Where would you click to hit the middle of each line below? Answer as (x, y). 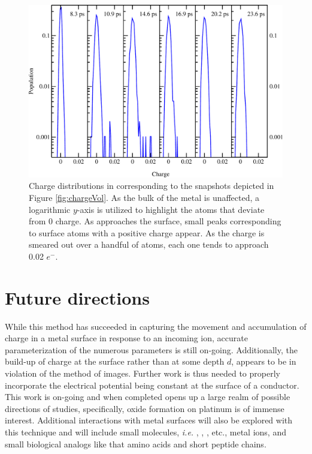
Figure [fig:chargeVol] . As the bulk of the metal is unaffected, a (144, 197)
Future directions (77, 297)
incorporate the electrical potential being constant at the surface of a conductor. (152, 385)
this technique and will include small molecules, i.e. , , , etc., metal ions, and (146, 432)
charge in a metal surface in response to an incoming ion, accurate (126, 338)
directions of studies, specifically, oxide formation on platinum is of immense (145, 408)
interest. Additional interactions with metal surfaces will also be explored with (149, 420)
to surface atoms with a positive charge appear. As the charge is (147, 232)
